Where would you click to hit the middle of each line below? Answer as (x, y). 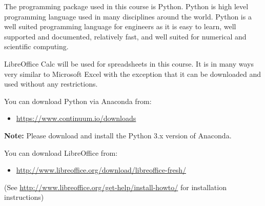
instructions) (24, 197)
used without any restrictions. (51, 84)
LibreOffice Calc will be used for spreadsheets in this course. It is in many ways (129, 63)
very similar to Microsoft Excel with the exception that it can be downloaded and (132, 74)
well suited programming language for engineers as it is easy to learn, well (120, 26)
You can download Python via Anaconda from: (78, 101)
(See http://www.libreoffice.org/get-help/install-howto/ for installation (115, 187)
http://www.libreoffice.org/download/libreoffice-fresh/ (101, 170)
